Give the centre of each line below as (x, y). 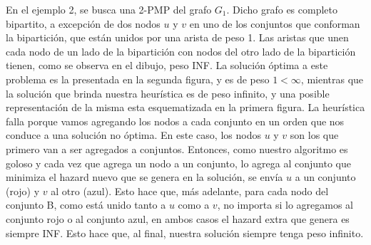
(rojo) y (23, 191)
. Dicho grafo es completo (282, 9)
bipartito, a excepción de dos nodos (83, 23)
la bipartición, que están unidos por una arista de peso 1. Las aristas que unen (177, 37)
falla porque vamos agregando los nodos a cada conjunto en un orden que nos (175, 121)
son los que (314, 135)
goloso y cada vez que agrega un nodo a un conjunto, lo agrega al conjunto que (178, 163)
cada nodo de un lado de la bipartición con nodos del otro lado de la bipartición (181, 51)
